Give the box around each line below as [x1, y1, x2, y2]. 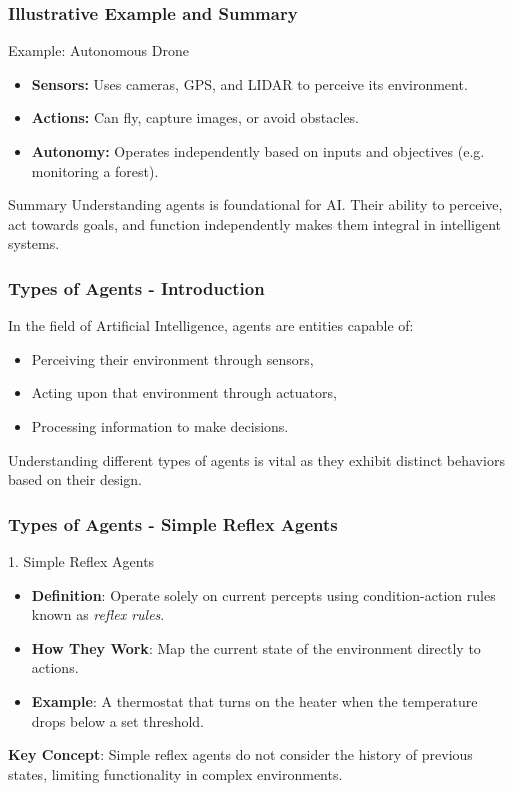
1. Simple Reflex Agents [8, 550, 155, 571]
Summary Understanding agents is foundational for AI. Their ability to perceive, [8, 194, 503, 215]
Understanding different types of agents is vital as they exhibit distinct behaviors [8, 449, 505, 470]
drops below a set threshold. [31, 710, 204, 731]
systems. [8, 233, 60, 254]
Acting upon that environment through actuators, [31, 382, 337, 403]
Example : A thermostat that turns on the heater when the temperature [31, 690, 478, 711]
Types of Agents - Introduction [8, 275, 265, 300]
